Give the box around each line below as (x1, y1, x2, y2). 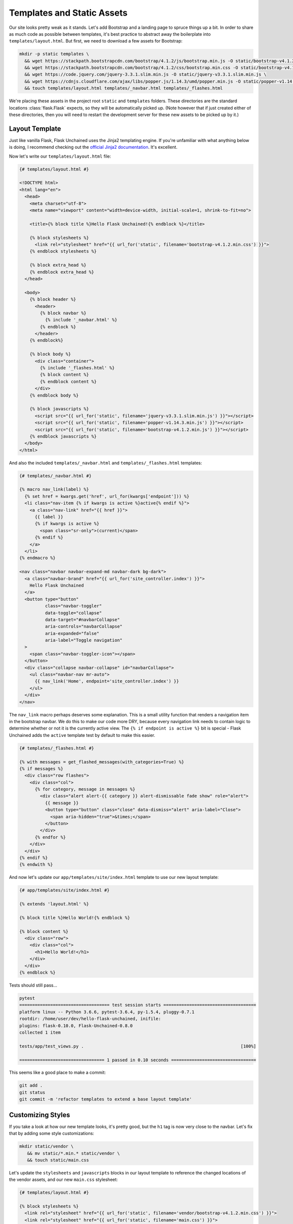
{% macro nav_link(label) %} (19, 487, 89, 492)
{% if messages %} (19, 766, 63, 771)
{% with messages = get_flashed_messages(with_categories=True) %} (19, 759, 185, 765)
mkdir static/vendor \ (19, 1144, 74, 1149)
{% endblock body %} (29, 392, 79, 398)
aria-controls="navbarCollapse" (44, 624, 123, 629)
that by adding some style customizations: (9, 1130, 95, 1136)
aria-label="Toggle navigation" (44, 637, 123, 643)
